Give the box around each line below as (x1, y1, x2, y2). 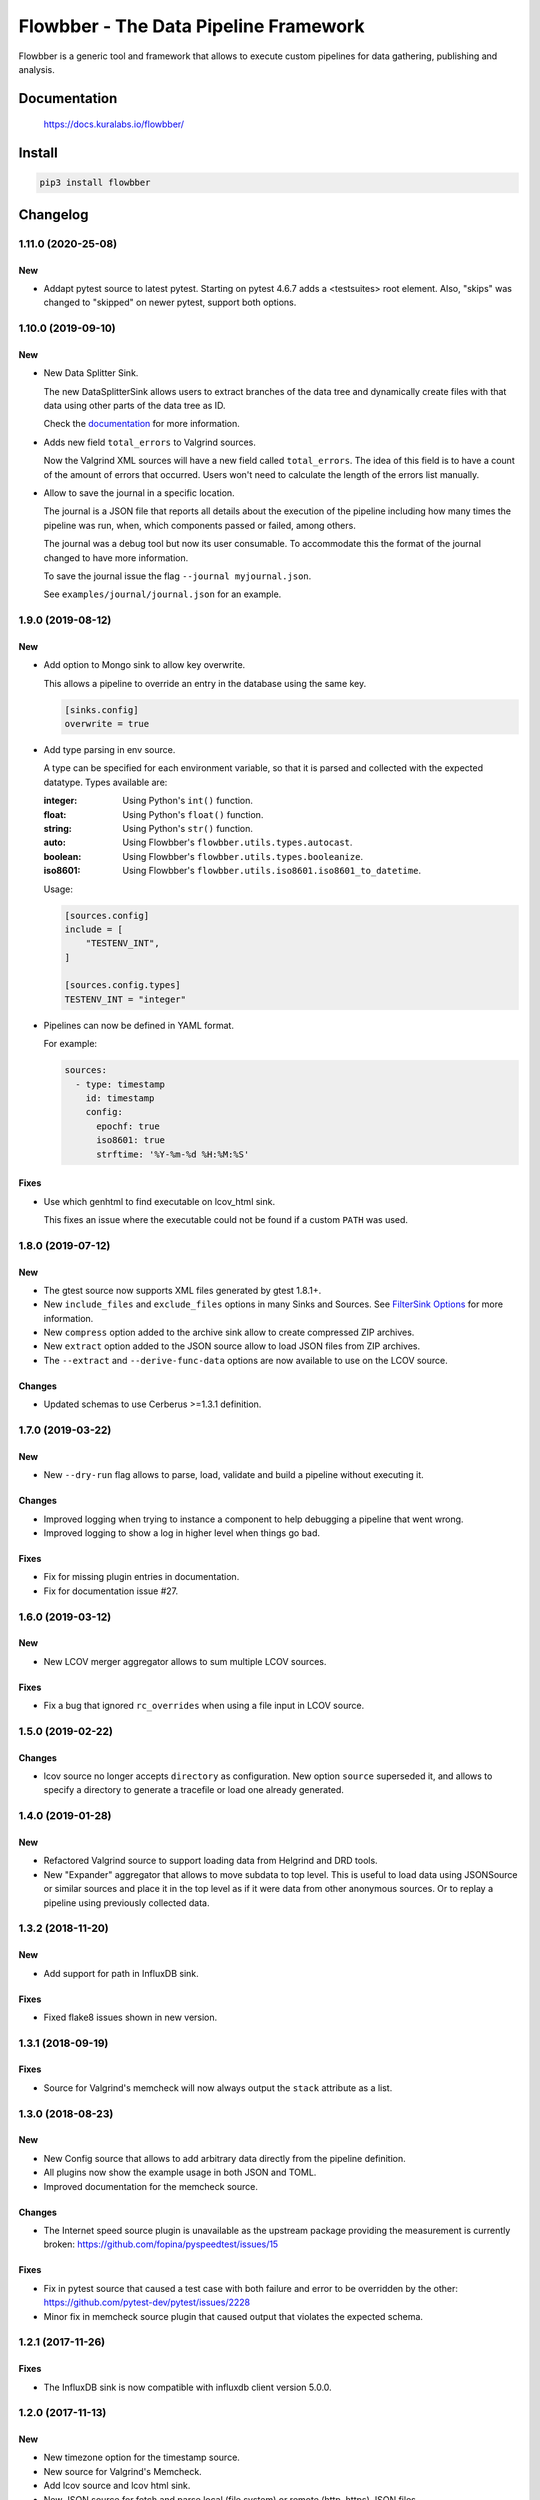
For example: (43, 1038, 98, 1050)
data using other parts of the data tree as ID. (43, 400, 226, 412)
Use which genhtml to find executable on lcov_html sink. (43, 1195, 275, 1207)
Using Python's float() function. (122, 808, 264, 820)
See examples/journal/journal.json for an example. (43, 588, 282, 600)
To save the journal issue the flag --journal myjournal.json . (43, 570, 312, 582)
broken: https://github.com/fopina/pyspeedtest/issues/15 (43, 2238, 279, 2250)
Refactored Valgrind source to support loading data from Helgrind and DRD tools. (43, 1855, 379, 1867)
